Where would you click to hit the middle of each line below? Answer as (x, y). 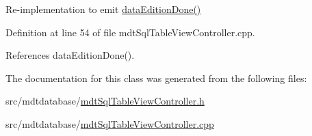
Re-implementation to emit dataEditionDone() (103, 9)
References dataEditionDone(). (70, 55)
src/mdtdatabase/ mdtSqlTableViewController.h (105, 101)
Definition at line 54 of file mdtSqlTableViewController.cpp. (130, 32)
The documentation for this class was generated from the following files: (156, 78)
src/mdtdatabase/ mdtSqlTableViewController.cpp (110, 123)
